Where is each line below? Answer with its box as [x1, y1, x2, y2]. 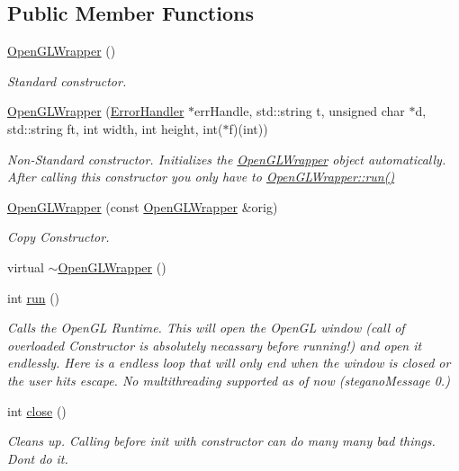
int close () [7, 401, 67, 420]
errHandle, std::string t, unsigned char [194, 102, 405, 120]
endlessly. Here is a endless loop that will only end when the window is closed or [7, 353, 451, 372]
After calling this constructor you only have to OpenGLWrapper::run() [7, 167, 395, 186]
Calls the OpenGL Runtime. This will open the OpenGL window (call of [7, 318, 405, 337]
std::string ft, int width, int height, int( [7, 119, 223, 138]
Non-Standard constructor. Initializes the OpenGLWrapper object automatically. [7, 149, 446, 168]
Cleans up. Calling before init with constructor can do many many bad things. [7, 431, 436, 450]
